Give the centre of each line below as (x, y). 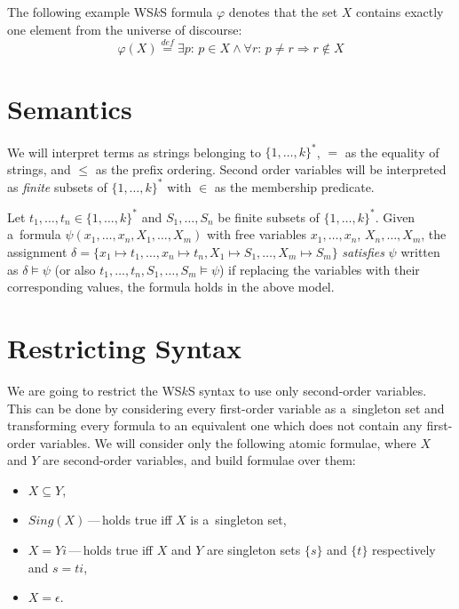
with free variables (257, 234)
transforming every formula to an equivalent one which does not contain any (215, 425)
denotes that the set (283, 12)
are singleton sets (253, 550)
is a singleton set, (238, 520)
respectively (404, 550)
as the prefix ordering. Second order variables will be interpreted (271, 168)
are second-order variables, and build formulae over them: (199, 460)
